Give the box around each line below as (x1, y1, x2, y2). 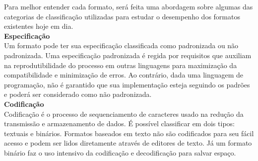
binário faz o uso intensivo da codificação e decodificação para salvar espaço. (4, 147, 236, 158)
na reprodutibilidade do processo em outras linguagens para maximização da (4, 60, 237, 70)
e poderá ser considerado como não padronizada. (4, 89, 152, 99)
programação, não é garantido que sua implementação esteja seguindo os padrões (4, 79, 250, 89)
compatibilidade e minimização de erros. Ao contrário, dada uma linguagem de (4, 70, 244, 80)
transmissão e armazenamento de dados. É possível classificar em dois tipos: (4, 118, 235, 129)
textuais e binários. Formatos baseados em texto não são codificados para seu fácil (4, 128, 254, 138)
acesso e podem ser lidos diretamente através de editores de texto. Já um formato (4, 138, 252, 148)
